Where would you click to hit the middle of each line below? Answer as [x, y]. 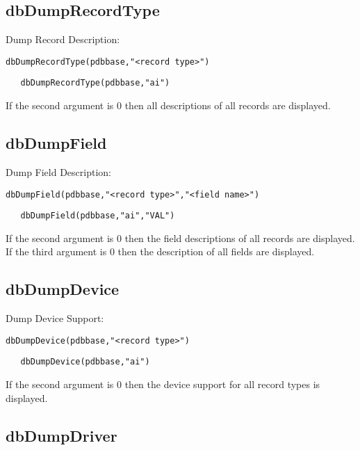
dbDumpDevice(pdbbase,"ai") [85, 362]
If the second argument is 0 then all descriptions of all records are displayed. [168, 105]
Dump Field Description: [58, 171]
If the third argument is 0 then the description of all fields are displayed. [160, 251]
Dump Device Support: [55, 318]
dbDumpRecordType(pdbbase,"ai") [95, 83]
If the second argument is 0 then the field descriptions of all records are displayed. [180, 238]
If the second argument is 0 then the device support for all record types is [163, 384]
